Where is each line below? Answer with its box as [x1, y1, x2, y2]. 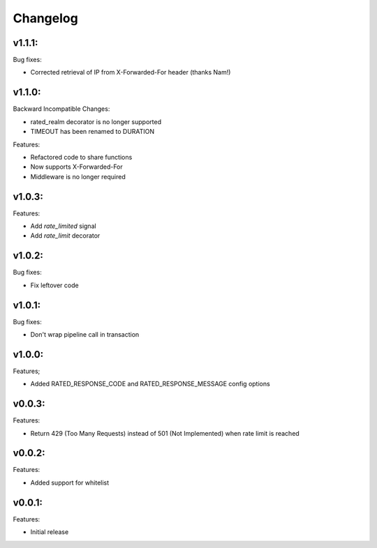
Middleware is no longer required [30, 172, 126, 181]
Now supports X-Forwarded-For [30, 162, 124, 171]
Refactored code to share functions [30, 153, 133, 161]
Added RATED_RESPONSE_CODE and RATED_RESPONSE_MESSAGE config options [30, 380, 270, 388]
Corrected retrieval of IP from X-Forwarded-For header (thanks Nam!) [30, 68, 231, 77]
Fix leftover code [30, 281, 80, 289]
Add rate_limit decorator [30, 231, 101, 240]
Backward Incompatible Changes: [13, 105, 110, 113]
